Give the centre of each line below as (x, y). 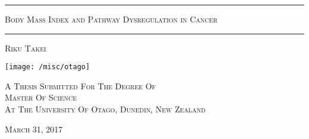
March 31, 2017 (34, 129)
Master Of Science (41, 97)
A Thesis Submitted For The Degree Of (81, 85)
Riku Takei (26, 48)
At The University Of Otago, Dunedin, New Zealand (105, 109)
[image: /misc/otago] (48, 67)
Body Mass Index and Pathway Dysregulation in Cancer (111, 19)
